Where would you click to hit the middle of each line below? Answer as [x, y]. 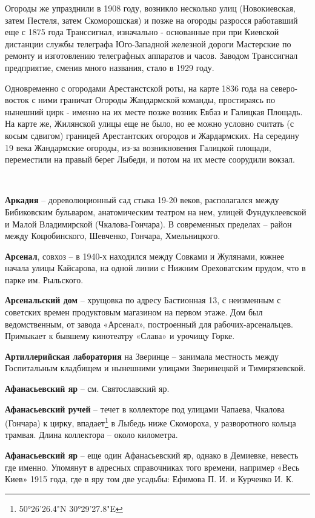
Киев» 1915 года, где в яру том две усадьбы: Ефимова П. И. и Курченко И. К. [149, 479]
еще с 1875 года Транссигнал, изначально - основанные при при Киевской [142, 32]
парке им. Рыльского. [44, 279]
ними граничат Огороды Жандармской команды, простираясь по [157, 100]
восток [17, 100]
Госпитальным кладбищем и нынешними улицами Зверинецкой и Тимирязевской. [155, 368]
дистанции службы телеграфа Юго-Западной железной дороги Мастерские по [148, 43]
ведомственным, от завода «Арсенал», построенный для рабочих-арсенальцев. [149, 324]
